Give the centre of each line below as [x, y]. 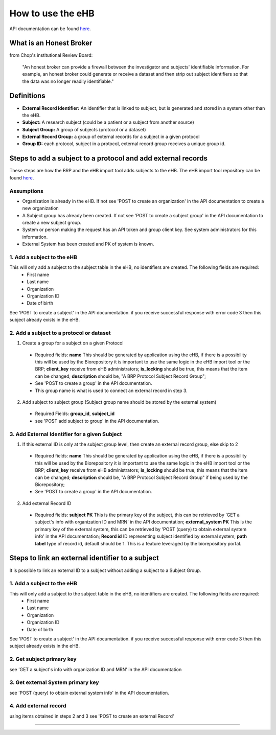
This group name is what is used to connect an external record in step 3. [111, 391]
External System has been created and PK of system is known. [88, 244]
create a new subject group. [52, 223]
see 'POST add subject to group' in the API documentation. [97, 421]
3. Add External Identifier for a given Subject [66, 434]
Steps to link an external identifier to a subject [84, 558]
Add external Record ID [47, 503]
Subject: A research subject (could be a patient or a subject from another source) [108, 122]
